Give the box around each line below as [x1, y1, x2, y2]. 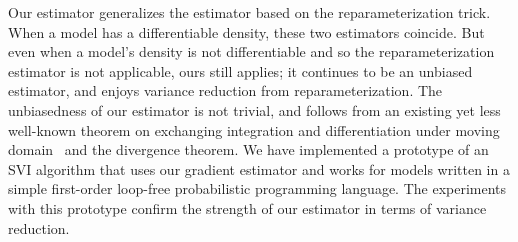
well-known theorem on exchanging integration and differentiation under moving [8, 119, 500, 140]
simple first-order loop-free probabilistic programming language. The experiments [8, 178, 507, 199]
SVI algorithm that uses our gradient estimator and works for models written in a [8, 158, 510, 179]
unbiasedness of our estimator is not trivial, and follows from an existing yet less [8, 99, 501, 120]
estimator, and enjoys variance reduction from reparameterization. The [8, 80, 443, 101]
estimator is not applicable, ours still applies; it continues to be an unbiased [8, 60, 473, 81]
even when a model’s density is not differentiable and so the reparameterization [8, 41, 495, 62]
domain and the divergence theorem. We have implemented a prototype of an [8, 139, 489, 160]
